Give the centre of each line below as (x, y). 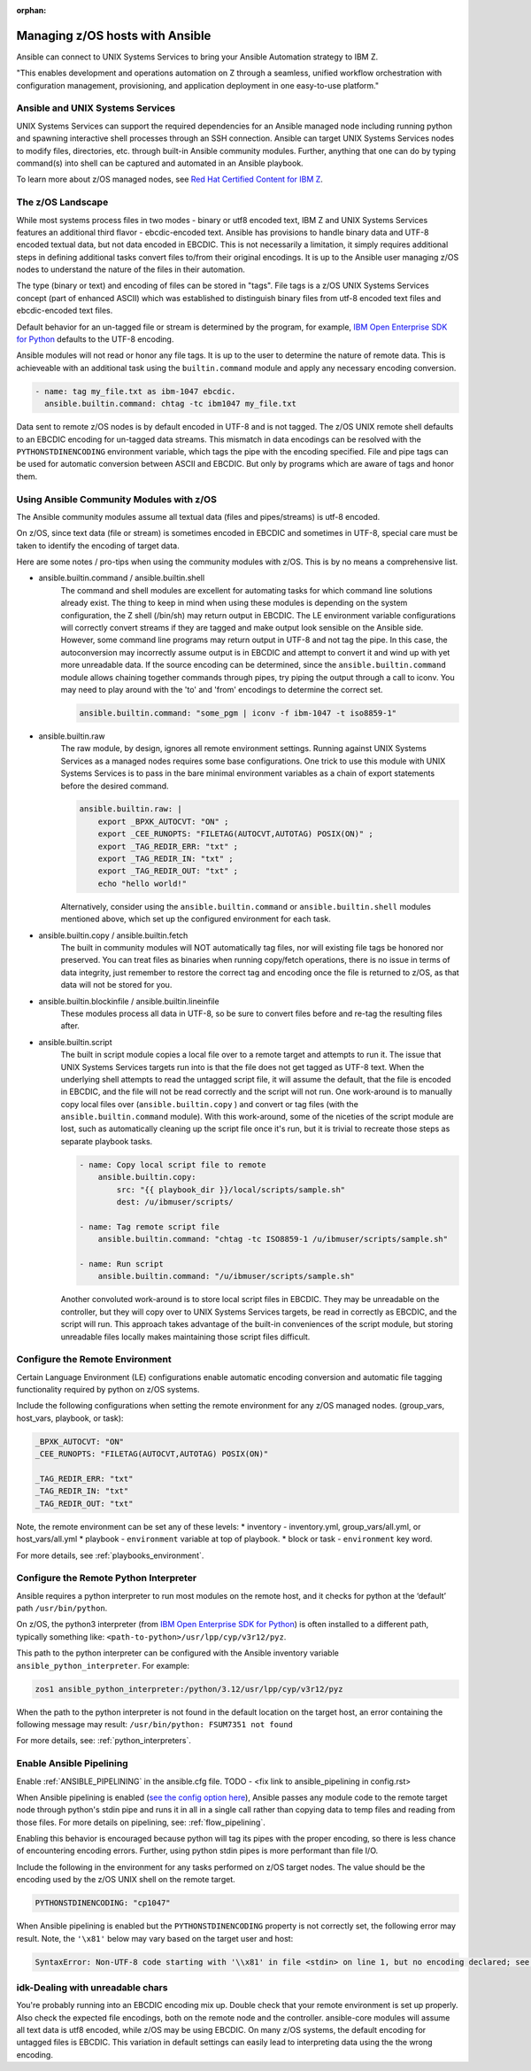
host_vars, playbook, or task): (70, 1418)
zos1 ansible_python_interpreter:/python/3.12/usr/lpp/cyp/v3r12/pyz (189, 1689)
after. (70, 1026)
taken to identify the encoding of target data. (98, 546)
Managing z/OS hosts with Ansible (114, 35)
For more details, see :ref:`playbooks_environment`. (110, 1555)
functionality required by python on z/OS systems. (108, 1390)
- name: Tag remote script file (150, 1226)
